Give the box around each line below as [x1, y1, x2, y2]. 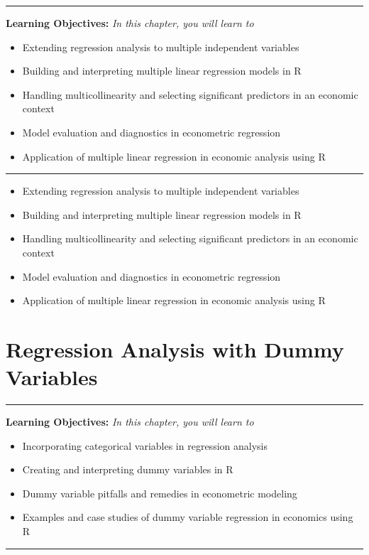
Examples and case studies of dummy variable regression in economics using [22, 510, 353, 524]
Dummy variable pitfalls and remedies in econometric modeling [22, 485, 297, 500]
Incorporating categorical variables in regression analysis [22, 438, 268, 453]
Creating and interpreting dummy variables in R [22, 462, 233, 477]
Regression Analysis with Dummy [6, 334, 344, 363]
